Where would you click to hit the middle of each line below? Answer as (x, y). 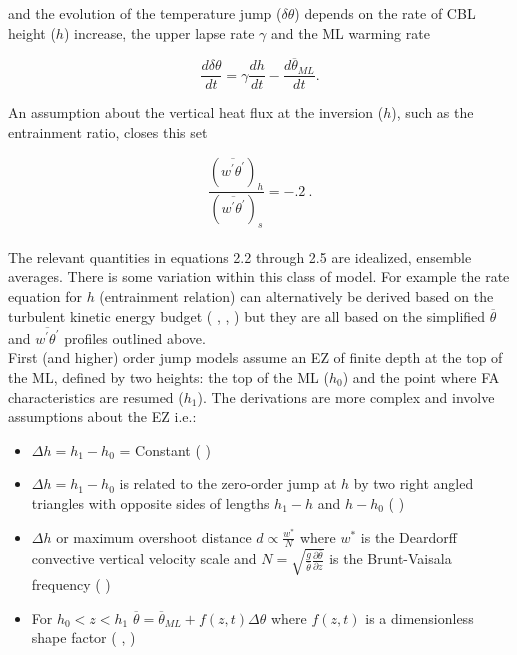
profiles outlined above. (135, 337)
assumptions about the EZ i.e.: (102, 416)
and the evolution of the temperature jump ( (145, 13)
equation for (45, 295)
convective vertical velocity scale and (144, 558)
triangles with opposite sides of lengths (150, 502)
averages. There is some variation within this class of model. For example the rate (259, 276)
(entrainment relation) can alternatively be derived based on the (296, 295)
